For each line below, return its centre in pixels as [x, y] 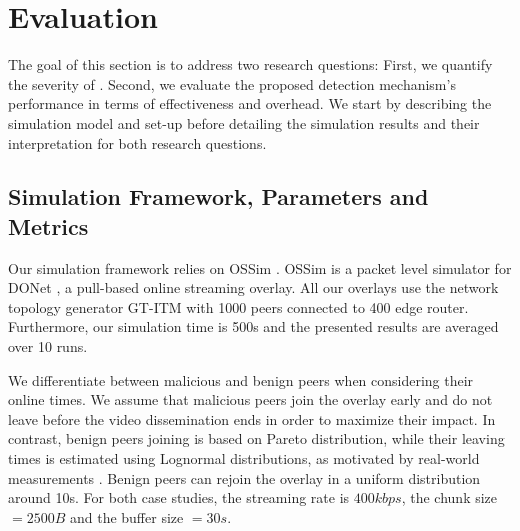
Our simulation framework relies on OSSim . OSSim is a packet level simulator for [260, 267]
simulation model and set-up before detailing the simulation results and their [244, 122]
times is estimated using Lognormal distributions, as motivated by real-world [244, 458]
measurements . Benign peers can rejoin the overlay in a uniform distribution [244, 477]
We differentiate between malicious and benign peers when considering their [241, 379]
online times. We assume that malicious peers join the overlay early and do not [250, 399]
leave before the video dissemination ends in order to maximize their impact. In [252, 418]
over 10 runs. [48, 346]
